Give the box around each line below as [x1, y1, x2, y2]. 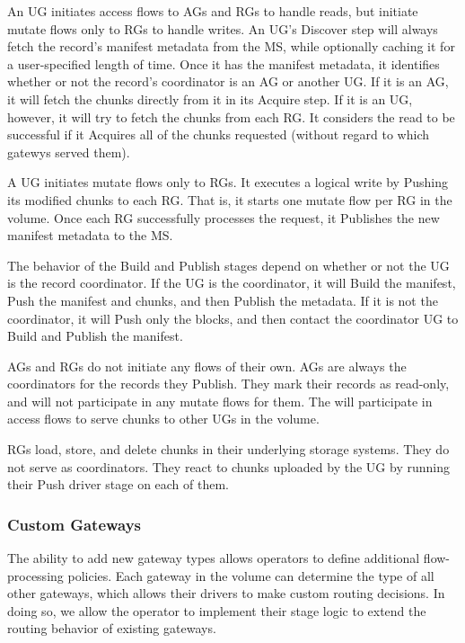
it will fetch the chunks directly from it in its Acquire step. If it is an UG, [7, 89, 413, 108]
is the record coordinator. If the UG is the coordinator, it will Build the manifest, [7, 273, 456, 292]
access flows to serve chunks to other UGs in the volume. [7, 409, 320, 428]
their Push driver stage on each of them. [7, 475, 230, 494]
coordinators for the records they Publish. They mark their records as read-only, [7, 374, 450, 393]
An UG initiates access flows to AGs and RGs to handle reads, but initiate [7, 2, 418, 20]
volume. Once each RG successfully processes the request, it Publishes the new [7, 208, 440, 227]
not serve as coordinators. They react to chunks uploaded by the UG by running [7, 457, 450, 476]
